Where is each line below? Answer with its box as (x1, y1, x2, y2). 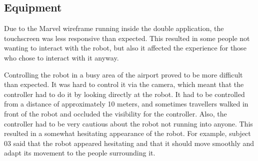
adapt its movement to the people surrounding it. (4, 147, 155, 158)
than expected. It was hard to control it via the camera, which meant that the (4, 79, 244, 89)
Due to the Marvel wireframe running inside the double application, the (4, 23, 224, 33)
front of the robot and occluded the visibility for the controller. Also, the (4, 108, 227, 118)
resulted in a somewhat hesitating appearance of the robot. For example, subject (4, 128, 251, 138)
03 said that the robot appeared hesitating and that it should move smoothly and (4, 137, 254, 148)
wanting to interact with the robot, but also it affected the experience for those (4, 42, 246, 53)
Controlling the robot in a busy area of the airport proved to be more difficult (4, 69, 243, 79)
